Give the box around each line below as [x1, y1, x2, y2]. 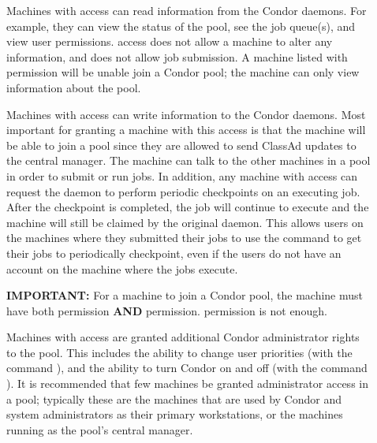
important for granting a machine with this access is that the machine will [6, 121, 366, 138]
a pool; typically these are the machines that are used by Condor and [6, 390, 342, 407]
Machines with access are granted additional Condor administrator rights [6, 329, 360, 345]
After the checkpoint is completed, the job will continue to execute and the [6, 199, 369, 215]
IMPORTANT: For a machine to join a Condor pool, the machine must [6, 287, 363, 303]
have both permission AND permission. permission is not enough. [6, 302, 327, 318]
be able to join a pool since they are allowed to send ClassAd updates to [6, 136, 356, 153]
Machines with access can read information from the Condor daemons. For [6, 2, 367, 18]
